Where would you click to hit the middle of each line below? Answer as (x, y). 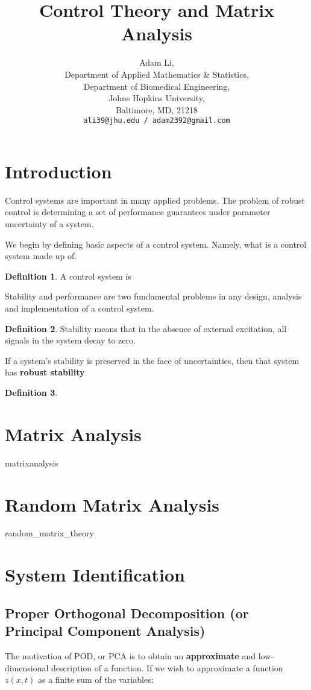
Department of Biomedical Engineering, (157, 86)
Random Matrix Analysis (112, 504)
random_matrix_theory (49, 533)
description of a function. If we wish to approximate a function (167, 667)
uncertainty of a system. (49, 224)
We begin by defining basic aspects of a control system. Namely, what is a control (156, 244)
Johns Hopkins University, (157, 98)
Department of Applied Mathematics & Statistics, (157, 74)
